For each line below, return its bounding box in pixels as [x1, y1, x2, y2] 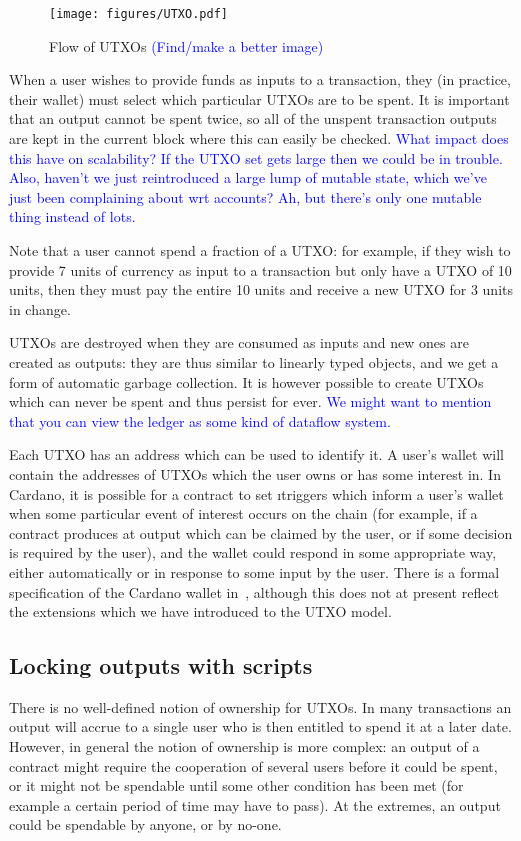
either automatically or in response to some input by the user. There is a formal [9, 561, 500, 582]
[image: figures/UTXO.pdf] [49, 7, 228, 21]
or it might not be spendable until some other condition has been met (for [9, 775, 464, 796]
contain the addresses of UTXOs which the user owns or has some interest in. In [9, 463, 501, 484]
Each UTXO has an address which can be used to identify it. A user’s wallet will [9, 444, 504, 465]
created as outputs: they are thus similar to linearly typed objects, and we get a [9, 351, 499, 372]
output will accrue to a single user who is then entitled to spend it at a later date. [9, 716, 512, 737]
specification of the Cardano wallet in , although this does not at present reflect [9, 581, 500, 602]
